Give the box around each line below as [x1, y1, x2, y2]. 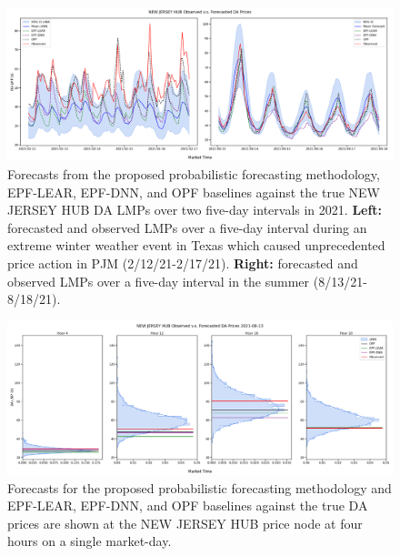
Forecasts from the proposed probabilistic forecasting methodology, [7, 164, 380, 183]
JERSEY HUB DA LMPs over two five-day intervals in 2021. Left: [7, 200, 383, 219]
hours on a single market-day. [7, 531, 172, 551]
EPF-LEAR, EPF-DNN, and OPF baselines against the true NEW [7, 182, 381, 201]
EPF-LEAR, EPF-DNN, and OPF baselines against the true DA [7, 496, 368, 515]
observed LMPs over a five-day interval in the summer [7, 271, 310, 290]
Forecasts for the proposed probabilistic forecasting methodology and [7, 478, 392, 497]
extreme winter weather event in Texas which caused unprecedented [7, 236, 385, 255]
